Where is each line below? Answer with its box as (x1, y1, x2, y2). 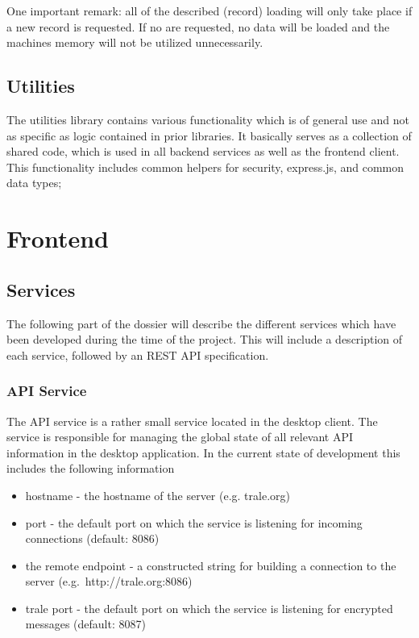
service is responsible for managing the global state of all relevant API (6, 428, 354, 445)
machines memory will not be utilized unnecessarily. (6, 34, 263, 51)
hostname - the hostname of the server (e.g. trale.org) (25, 486, 290, 503)
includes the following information (6, 460, 175, 477)
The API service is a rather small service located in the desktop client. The (6, 412, 378, 429)
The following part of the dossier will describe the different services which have (6, 315, 396, 332)
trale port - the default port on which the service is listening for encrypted (25, 599, 393, 616)
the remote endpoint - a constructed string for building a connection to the (25, 557, 396, 573)
